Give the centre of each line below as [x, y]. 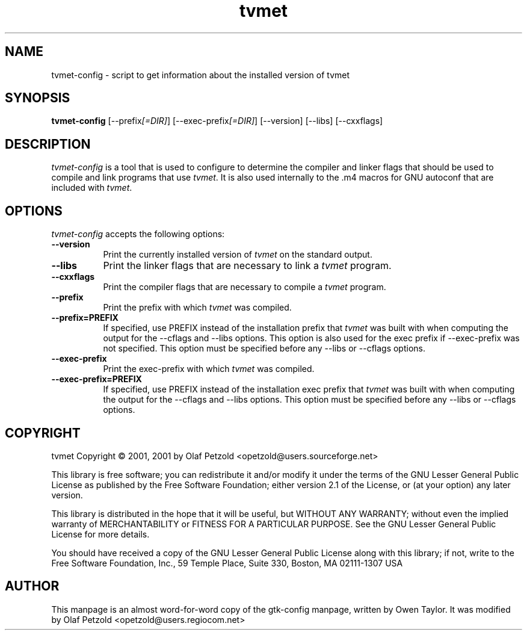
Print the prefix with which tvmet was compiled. [197, 308]
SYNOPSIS [38, 98]
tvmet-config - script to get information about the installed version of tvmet [201, 75]
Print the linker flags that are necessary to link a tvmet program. [247, 266]
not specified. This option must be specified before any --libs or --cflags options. [264, 348]
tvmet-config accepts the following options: [138, 234]
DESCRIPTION [48, 144]
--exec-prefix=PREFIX [97, 379]
